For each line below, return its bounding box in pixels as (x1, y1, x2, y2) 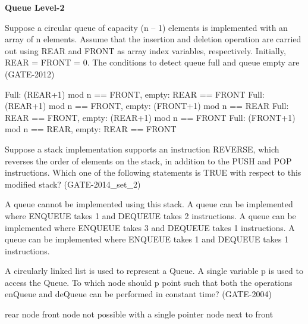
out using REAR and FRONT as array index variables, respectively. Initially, (5, 44, 286, 57)
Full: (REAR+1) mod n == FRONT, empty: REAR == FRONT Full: (5, 88, 265, 100)
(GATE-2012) (5, 67, 55, 80)
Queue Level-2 (5, 1, 65, 13)
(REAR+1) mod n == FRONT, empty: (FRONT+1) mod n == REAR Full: (5, 99, 289, 112)
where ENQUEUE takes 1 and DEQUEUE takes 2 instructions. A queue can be (5, 209, 296, 222)
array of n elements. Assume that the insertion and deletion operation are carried (5, 33, 301, 45)
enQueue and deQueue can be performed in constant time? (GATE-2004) (5, 288, 272, 300)
